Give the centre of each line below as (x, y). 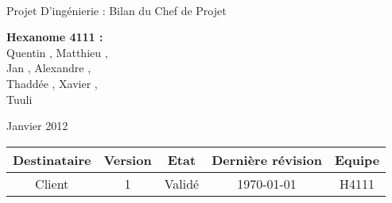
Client (52, 183)
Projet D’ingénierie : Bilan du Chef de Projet (116, 10)
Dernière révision (267, 159)
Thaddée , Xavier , (52, 83)
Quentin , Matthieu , (57, 52)
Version (128, 159)
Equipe (357, 159)
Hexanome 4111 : (55, 37)
